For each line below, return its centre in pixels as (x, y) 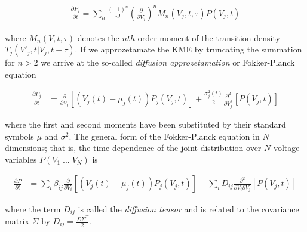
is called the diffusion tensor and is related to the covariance (188, 208)
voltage (286, 148)
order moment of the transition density (209, 37)
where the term (33, 208)
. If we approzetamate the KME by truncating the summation (188, 49)
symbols (19, 136)
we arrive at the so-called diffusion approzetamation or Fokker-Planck (168, 62)
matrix (17, 221)
